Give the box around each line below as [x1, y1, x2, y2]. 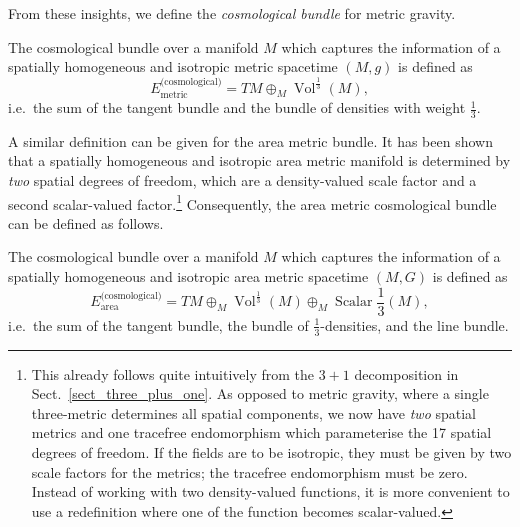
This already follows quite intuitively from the [31, 363, 314, 384]
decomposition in [354, 363, 459, 384]
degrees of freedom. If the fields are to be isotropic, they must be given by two [31, 441, 512, 462]
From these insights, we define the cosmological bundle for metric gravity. [8, 3, 456, 23]
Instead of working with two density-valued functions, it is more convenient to [31, 481, 510, 502]
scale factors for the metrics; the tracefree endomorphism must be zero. [31, 461, 468, 482]
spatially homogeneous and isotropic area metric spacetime [8, 266, 369, 287]
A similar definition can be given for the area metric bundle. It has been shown [8, 130, 493, 151]
